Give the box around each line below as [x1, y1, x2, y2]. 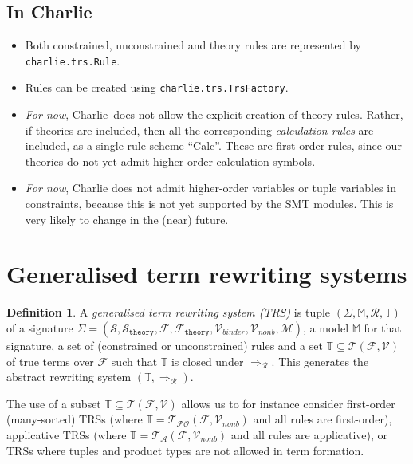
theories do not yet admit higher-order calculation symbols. [25, 152, 316, 169]
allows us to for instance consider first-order [181, 395, 395, 411]
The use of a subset [6, 395, 101, 411]
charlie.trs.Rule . [25, 52, 120, 69]
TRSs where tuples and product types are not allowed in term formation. [6, 442, 364, 458]
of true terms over [6, 352, 94, 369]
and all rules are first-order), [253, 411, 392, 427]
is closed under [171, 352, 244, 369]
